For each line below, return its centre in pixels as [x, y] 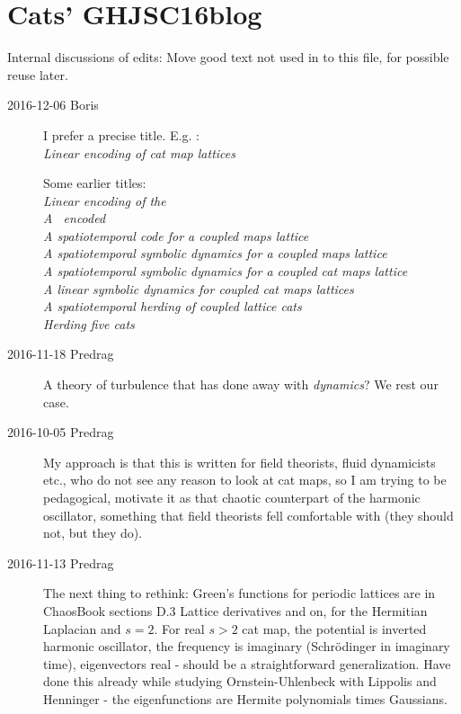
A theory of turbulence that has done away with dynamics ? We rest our [241, 384]
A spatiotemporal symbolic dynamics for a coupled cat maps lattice [226, 271]
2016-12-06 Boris [53, 105]
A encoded [75, 218]
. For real [179, 628]
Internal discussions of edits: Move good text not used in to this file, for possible [228, 57]
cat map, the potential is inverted [334, 628]
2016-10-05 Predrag [61, 432]
